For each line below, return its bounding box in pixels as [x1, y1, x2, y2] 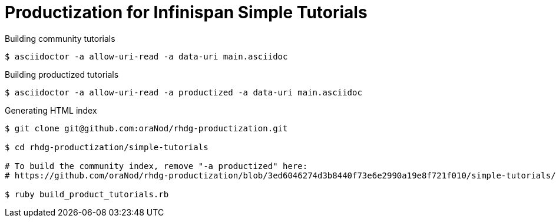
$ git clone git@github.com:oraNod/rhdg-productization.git [5, 123, 288, 133]
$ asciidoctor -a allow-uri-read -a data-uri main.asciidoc [5, 51, 288, 61]
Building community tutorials [5, 33, 115, 44]
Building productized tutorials [5, 69, 119, 79]
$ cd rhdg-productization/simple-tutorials [5, 142, 208, 152]
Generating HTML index [5, 105, 97, 115]
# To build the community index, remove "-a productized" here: [5, 161, 308, 171]
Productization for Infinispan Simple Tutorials [5, 2, 368, 22]
